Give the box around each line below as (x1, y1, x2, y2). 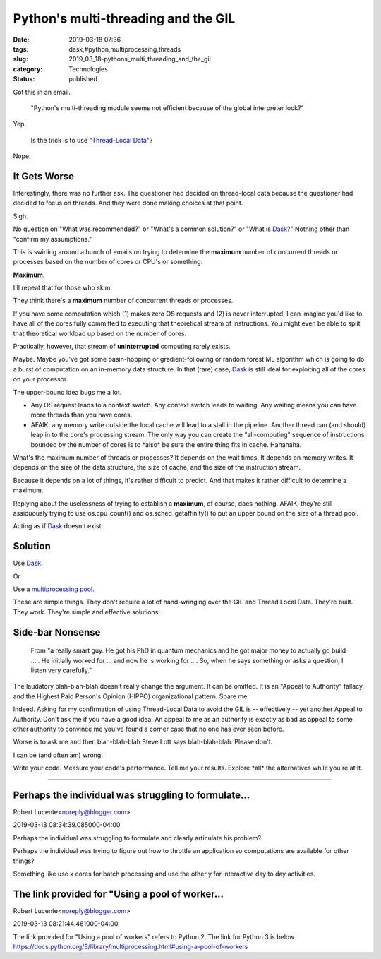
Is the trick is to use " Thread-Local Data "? (30, 136, 153, 144)
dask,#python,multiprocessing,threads (68, 44, 181, 53)
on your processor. (13, 375, 68, 383)
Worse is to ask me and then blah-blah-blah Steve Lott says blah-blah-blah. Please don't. (13, 738, 273, 746)
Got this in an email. (13, 88, 71, 96)
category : (13, 64, 43, 73)
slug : (13, 55, 28, 64)
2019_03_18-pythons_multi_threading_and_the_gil (68, 55, 211, 64)
